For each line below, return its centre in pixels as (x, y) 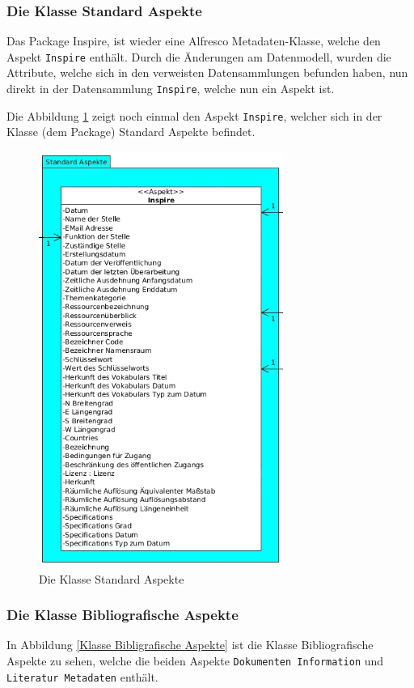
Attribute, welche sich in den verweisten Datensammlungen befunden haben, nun (207, 72)
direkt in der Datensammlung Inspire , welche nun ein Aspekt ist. (171, 89)
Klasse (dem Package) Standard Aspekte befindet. (131, 132)
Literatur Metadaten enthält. (82, 676)
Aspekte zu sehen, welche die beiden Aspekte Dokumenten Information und (195, 660)
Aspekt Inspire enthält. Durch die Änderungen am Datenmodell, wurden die (199, 56)
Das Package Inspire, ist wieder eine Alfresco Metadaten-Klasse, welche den (194, 41)
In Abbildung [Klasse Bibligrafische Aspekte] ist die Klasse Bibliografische (190, 645)
